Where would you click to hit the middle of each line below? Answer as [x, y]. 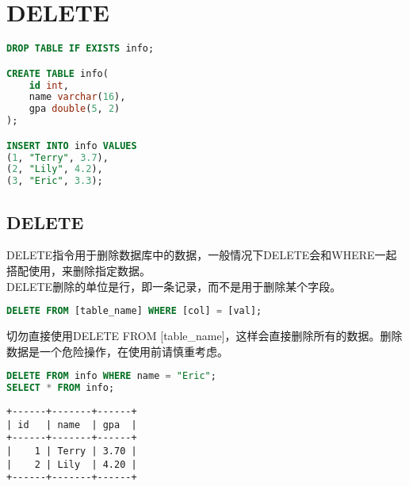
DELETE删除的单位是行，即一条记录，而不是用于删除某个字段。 [174, 286]
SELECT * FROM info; [61, 388]
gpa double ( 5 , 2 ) [75, 109]
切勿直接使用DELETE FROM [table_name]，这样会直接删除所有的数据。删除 [204, 336]
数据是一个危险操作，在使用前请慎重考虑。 [117, 351]
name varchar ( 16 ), [77, 97]
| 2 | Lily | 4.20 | [72, 464]
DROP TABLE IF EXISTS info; [80, 49]
